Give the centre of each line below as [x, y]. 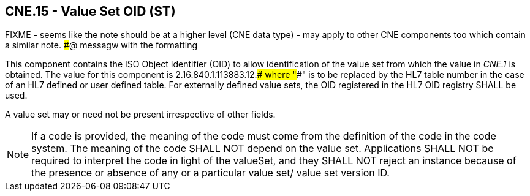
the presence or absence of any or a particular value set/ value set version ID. [210, 173]
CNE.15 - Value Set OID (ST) [90, 11]
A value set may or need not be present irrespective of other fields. [140, 115]
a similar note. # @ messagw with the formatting [101, 45]
